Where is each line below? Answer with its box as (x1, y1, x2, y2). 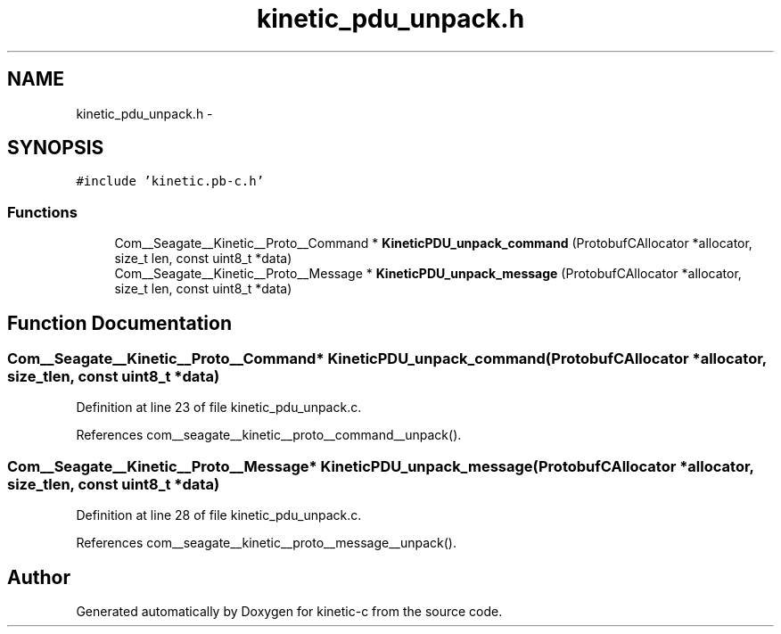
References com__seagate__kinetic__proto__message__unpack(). (76, 535, 456, 551)
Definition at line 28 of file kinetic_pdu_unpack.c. (76, 507, 362, 523)
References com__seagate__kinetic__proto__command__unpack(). (76, 427, 462, 443)
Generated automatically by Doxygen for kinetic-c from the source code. (76, 604, 503, 619)
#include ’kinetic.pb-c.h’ (76, 174, 265, 189)
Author (7, 565, 70, 589)
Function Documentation (7, 311, 232, 334)
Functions (7, 202, 78, 221)
